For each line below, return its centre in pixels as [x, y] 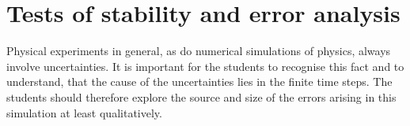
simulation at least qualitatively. [84, 112]
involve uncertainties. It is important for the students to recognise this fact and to [205, 66]
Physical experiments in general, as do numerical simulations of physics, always [199, 51]
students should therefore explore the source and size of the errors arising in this [201, 96]
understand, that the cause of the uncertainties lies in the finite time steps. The [199, 82]
